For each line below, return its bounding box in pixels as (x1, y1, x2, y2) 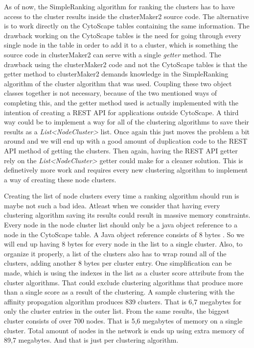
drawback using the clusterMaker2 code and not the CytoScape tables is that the (4, 59, 248, 69)
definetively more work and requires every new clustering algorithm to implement (4, 165, 248, 175)
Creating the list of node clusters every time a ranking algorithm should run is (4, 191, 239, 201)
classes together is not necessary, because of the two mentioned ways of (4, 88, 217, 98)
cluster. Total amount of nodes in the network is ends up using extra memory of (4, 325, 244, 335)
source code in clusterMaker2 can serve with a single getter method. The (4, 49, 221, 59)
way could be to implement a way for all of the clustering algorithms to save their (4, 117, 249, 127)
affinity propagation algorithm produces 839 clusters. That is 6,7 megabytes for (4, 296, 242, 306)
